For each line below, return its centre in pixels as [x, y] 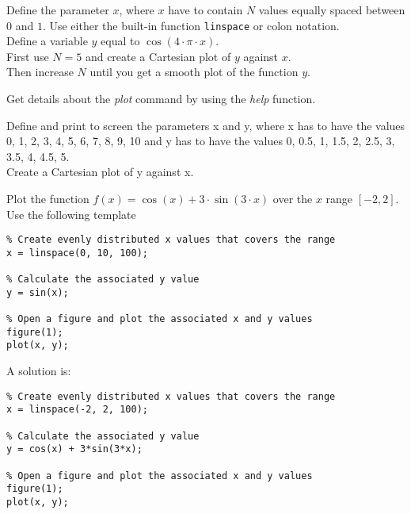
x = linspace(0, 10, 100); [77, 253]
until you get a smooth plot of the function [194, 72]
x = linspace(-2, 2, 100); [77, 410]
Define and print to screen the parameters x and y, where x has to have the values [206, 125]
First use [28, 56]
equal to [120, 41]
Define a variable [47, 41]
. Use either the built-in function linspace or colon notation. [191, 25]
